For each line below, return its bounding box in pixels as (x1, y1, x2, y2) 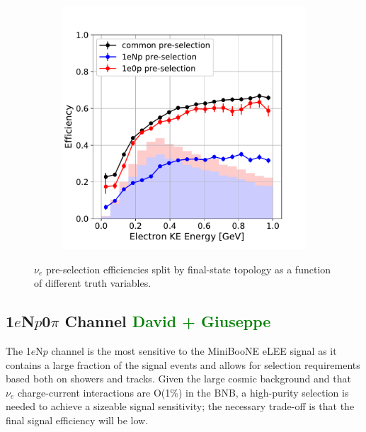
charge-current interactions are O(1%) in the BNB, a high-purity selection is (17, 385, 349, 399)
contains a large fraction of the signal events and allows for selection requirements (6, 357, 360, 372)
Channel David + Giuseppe (64, 310, 271, 332)
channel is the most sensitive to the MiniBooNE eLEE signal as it (51, 343, 337, 358)
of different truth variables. (34, 275, 151, 290)
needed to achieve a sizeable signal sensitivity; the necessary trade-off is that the (6, 399, 355, 414)
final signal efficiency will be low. (6, 412, 149, 427)
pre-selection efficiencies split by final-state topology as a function (45, 261, 331, 276)
